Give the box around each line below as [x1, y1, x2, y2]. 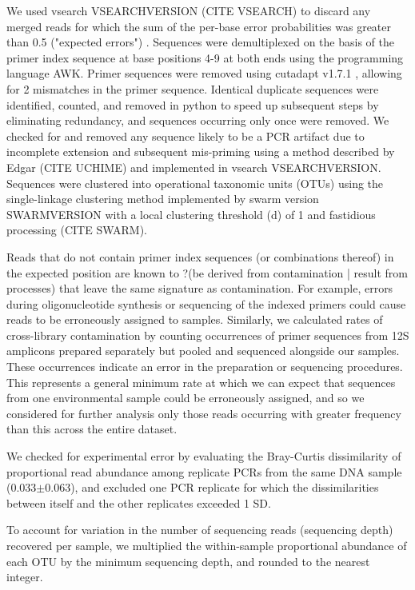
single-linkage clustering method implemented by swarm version [6, 190, 319, 207]
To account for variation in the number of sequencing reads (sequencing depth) [6, 521, 393, 538]
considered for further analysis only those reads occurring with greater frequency [6, 405, 401, 421]
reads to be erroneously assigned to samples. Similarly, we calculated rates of [6, 311, 383, 328]
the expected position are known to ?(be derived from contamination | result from [6, 264, 409, 281]
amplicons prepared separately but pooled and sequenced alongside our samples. [6, 342, 400, 359]
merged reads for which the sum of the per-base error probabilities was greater [6, 18, 392, 34]
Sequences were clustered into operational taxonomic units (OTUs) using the [6, 174, 384, 191]
